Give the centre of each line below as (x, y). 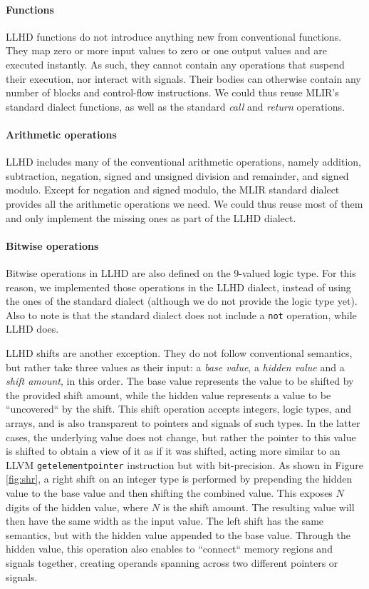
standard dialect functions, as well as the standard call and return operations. (175, 106)
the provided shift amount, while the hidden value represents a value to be (168, 394)
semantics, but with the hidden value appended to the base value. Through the (178, 534)
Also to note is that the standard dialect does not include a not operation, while (181, 314)
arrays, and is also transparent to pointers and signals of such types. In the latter (183, 422)
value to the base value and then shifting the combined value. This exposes (169, 492)
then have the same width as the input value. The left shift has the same (165, 521)
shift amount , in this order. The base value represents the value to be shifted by (180, 381)
